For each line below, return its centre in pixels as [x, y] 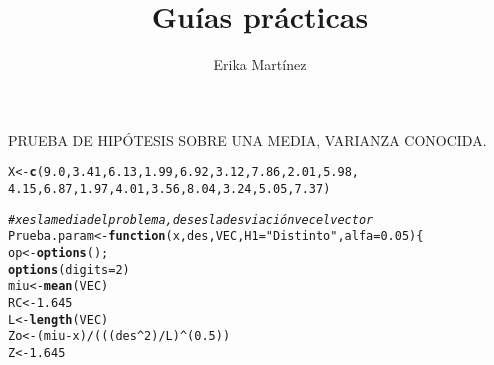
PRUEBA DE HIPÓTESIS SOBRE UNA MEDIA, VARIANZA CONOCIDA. [247, 139]
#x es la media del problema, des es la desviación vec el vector [191, 219]
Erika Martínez [260, 64]
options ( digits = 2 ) [69, 269]
